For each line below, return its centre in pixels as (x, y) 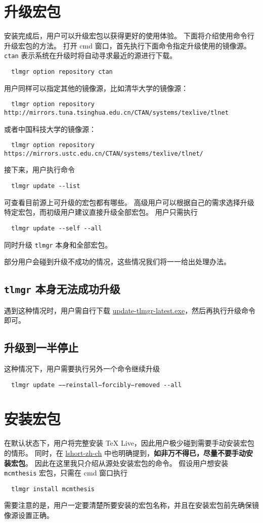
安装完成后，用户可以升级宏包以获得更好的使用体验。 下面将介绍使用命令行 (129, 36)
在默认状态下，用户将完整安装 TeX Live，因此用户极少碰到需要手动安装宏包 (129, 443)
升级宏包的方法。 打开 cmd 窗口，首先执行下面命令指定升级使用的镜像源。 (127, 45)
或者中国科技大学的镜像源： (50, 129)
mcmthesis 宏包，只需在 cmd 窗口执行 (66, 473)
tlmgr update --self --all (57, 228)
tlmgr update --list (46, 186)
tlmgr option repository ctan (62, 72)
